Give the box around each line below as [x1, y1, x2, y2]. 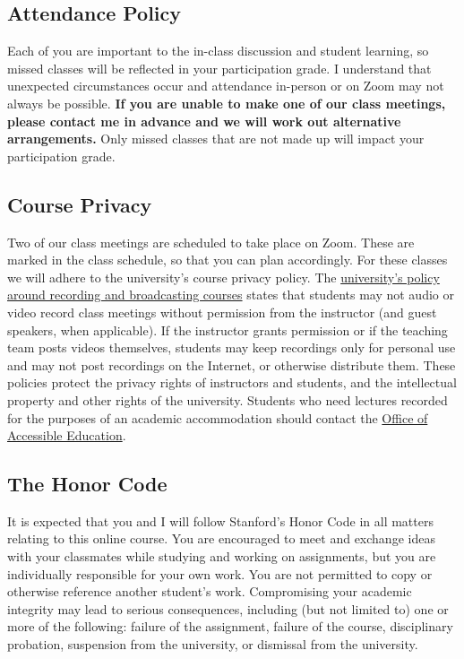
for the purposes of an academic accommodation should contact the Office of [7, 408, 428, 427]
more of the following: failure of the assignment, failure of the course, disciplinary [7, 617, 453, 636]
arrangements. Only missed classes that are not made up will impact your [7, 129, 425, 148]
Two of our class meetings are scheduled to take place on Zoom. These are [7, 232, 415, 251]
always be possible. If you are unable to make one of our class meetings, [7, 93, 446, 112]
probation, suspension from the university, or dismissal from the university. [7, 635, 418, 654]
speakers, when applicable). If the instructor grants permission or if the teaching [7, 320, 448, 339]
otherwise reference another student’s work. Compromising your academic [7, 582, 412, 601]
